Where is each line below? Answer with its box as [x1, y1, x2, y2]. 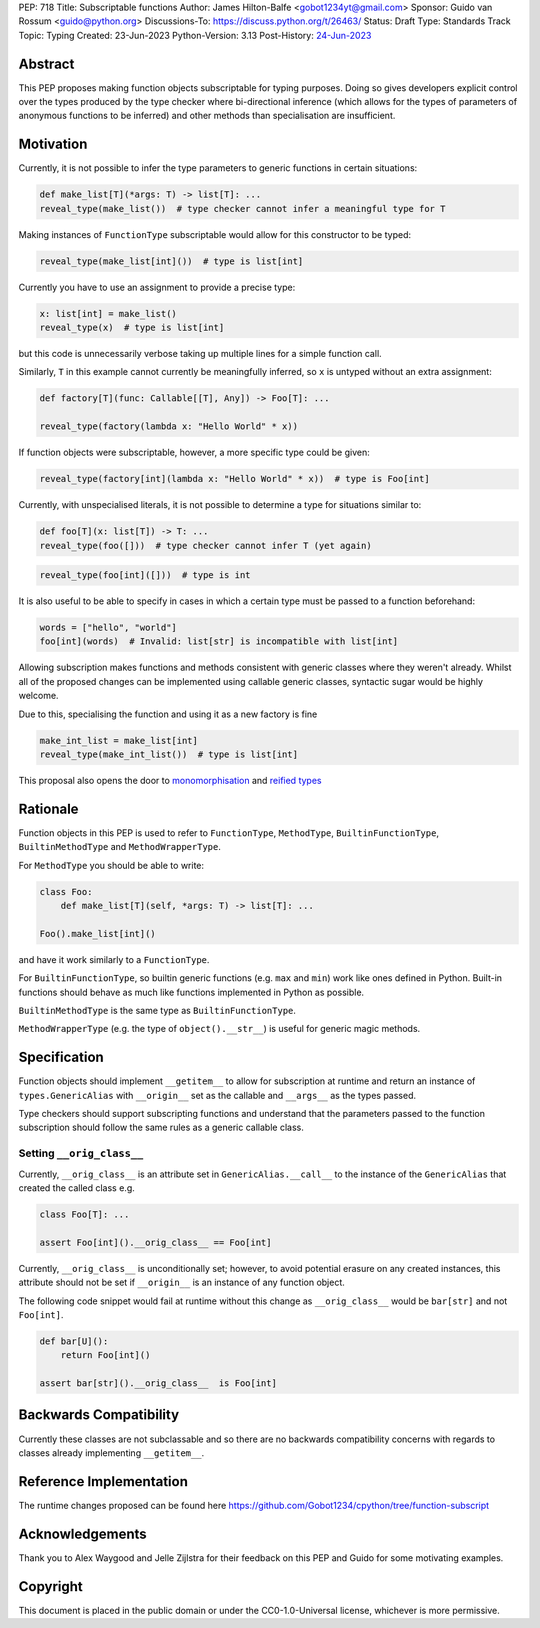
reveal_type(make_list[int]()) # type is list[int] [39, 255, 304, 267]
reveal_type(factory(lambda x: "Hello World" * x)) [39, 421, 299, 432]
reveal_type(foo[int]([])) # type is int [39, 570, 251, 581]
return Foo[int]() [60, 1350, 151, 1361]
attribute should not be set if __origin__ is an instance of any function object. [18, 1276, 345, 1289]
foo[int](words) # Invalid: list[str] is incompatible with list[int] [39, 636, 399, 647]
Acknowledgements [18, 1525, 147, 1542]
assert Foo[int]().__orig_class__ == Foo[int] [39, 1236, 272, 1248]
